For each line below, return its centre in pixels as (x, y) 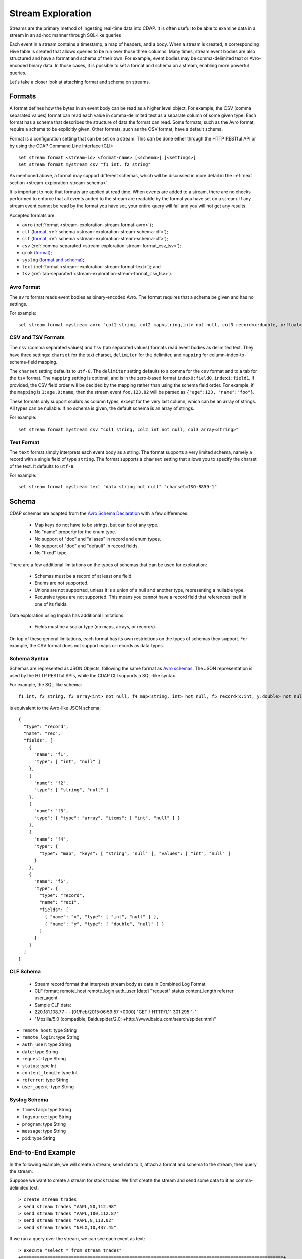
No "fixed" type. (51, 553)
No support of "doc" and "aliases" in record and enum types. (98, 539)
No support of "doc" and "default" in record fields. (87, 546)
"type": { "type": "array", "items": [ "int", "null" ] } (107, 818)
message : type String (44, 1131)
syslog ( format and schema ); (53, 260)
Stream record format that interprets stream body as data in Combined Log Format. (121, 984)
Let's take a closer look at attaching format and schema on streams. (80, 82)
